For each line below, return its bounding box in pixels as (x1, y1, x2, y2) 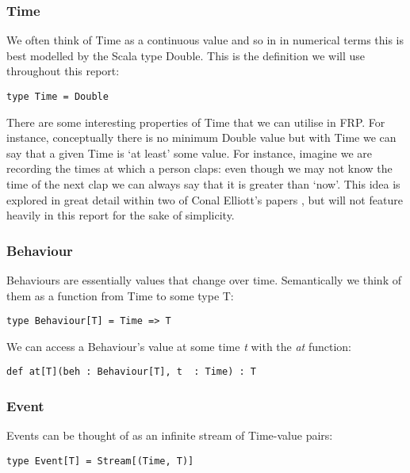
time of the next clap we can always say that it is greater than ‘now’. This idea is (6, 176, 400, 193)
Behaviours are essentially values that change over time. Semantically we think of (6, 272, 401, 288)
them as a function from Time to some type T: (6, 287, 234, 303)
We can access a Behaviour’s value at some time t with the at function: (6, 338, 352, 354)
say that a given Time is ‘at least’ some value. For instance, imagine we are (6, 144, 373, 161)
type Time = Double (6, 91, 109, 102)
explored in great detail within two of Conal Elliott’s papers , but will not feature (6, 191, 403, 208)
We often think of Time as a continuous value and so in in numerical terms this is (6, 32, 404, 48)
